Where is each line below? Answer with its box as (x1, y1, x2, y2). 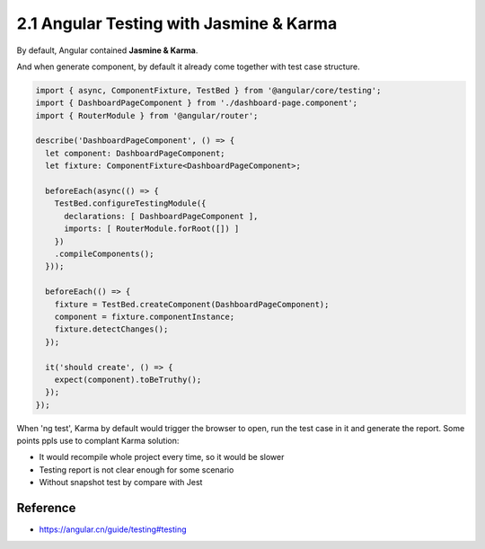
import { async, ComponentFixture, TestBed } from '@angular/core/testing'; (35, 85, 382, 95)
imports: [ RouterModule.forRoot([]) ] (64, 224, 240, 234)
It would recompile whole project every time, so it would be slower (39, 452, 285, 463)
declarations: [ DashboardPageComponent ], (64, 211, 259, 221)
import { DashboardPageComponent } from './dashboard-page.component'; (35, 98, 358, 108)
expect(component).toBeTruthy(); (54, 374, 202, 385)
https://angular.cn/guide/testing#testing (39, 524, 188, 535)
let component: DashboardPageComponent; (45, 148, 225, 158)
